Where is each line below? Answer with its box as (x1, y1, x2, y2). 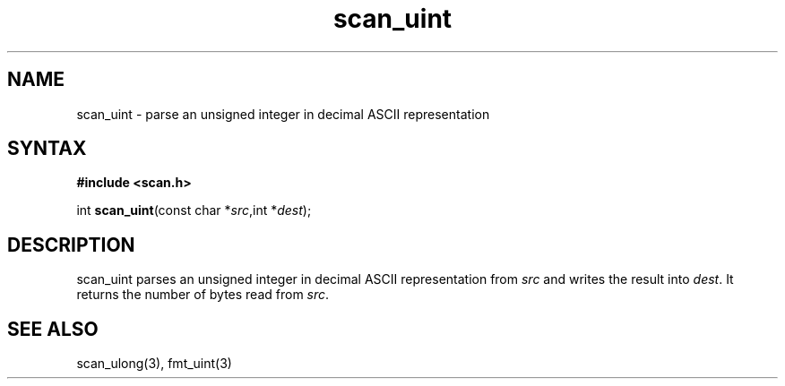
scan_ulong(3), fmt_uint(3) (76, 356, 232, 372)
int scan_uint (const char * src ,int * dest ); (76, 202, 312, 219)
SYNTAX (7, 137, 87, 160)
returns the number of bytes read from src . (76, 287, 330, 303)
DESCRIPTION (7, 233, 135, 256)
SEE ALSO (7, 317, 99, 340)
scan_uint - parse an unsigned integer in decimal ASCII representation (76, 106, 490, 122)
